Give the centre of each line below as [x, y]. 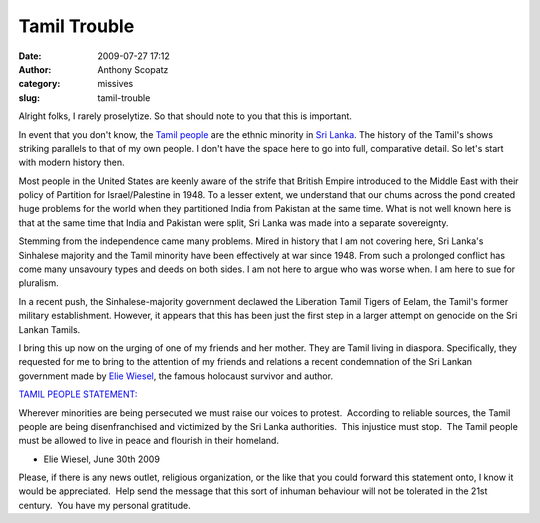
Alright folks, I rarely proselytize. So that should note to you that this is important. [185, 116]
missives [115, 84]
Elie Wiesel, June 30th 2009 [101, 459]
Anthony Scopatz [133, 69]
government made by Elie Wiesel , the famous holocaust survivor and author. [176, 376]
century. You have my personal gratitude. [105, 505]
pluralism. [38, 283]
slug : [29, 97]
